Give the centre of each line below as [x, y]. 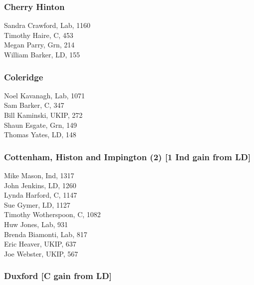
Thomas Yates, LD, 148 [40, 135]
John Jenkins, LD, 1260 [40, 185]
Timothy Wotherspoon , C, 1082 [52, 214]
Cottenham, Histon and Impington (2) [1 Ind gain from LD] [127, 156]
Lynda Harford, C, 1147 [41, 195]
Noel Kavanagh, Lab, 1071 [44, 95]
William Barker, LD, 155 [42, 54]
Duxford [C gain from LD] [58, 276]
